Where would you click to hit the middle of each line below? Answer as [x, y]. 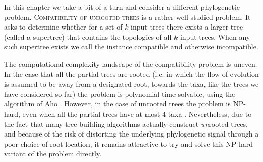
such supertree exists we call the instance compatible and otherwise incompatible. [131, 47]
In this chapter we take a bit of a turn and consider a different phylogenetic [122, 7]
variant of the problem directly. [53, 154]
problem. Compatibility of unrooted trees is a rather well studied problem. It [127, 17]
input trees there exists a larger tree [187, 27]
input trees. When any [215, 36]
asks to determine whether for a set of [63, 27]
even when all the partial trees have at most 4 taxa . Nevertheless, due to [137, 113]
